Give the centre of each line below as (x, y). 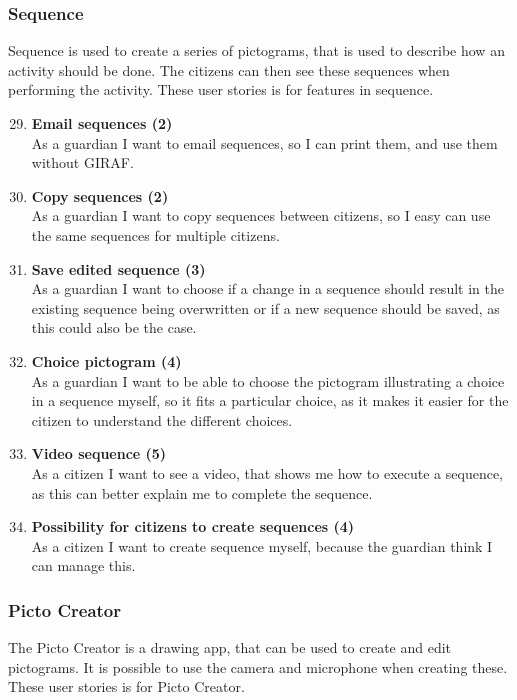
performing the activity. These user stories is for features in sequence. (221, 89)
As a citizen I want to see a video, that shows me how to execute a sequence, (267, 472)
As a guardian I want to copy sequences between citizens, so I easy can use (261, 215)
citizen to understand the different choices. (162, 419)
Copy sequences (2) (100, 195)
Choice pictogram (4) (106, 360)
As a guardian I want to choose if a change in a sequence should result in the (267, 288)
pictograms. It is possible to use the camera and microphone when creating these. (258, 666)
